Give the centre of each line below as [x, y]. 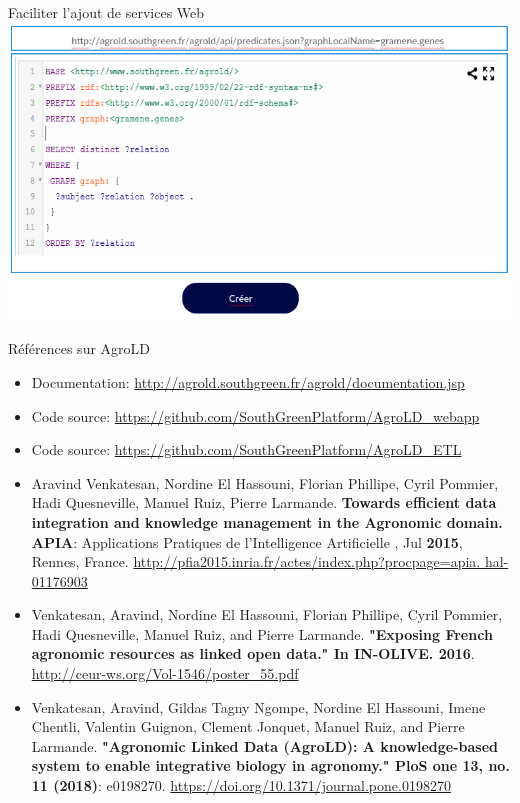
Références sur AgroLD [79, 348]
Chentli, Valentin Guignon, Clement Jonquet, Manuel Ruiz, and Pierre [248, 726]
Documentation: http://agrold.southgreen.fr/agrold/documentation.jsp [248, 381]
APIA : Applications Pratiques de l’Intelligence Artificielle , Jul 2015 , [247, 541]
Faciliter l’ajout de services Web [106, 12]
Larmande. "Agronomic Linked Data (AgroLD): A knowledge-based [265, 745]
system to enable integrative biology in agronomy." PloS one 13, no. [270, 765]
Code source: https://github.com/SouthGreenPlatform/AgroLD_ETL [246, 449]
